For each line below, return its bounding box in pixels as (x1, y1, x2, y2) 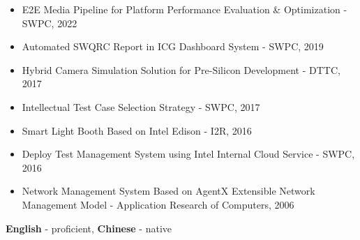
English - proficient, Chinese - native (6, 220, 172, 235)
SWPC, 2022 (22, 15, 77, 30)
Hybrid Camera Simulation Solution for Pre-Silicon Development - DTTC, (22, 62, 340, 77)
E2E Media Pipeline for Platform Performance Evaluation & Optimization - (22, 2, 347, 16)
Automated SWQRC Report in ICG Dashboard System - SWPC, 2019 (22, 39, 324, 54)
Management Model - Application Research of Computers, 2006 (22, 197, 294, 211)
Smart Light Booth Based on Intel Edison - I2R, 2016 (22, 123, 252, 137)
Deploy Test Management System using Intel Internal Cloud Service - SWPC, (22, 147, 355, 161)
